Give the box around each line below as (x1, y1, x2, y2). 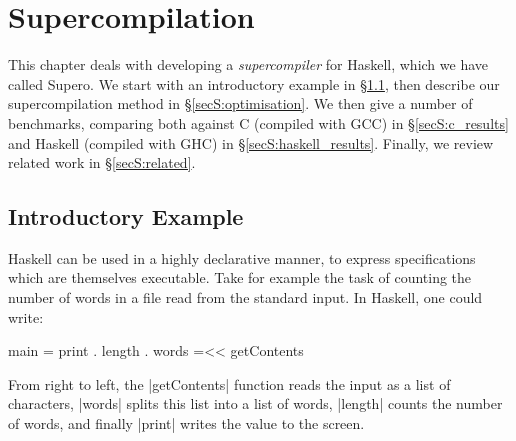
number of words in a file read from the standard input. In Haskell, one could (8, 287, 483, 308)
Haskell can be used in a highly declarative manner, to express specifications (8, 247, 476, 268)
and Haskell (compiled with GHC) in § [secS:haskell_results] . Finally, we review (8, 132, 494, 153)
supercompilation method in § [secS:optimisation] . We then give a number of (8, 93, 473, 114)
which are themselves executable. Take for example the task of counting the (8, 267, 472, 288)
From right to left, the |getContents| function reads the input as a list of (8, 373, 451, 394)
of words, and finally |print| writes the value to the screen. (8, 413, 365, 434)
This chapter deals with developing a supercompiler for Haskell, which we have (8, 54, 488, 75)
